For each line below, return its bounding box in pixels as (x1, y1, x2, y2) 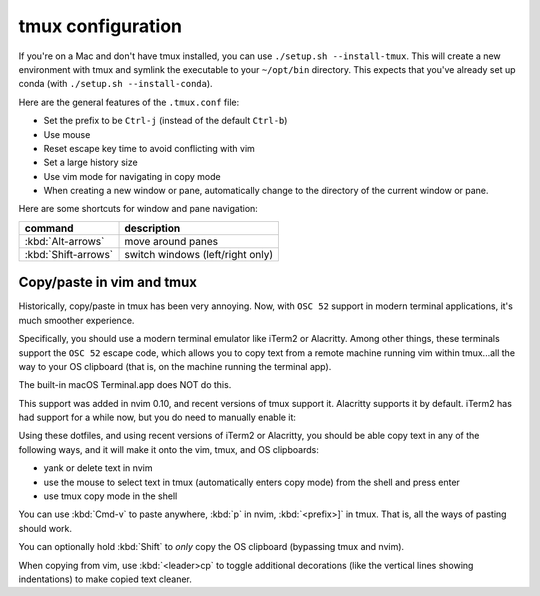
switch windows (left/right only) (124, 247, 274, 261)
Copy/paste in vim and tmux (18, 274, 197, 291)
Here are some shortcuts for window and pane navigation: (18, 203, 259, 215)
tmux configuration (18, 15, 182, 37)
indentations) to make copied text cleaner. (18, 573, 192, 585)
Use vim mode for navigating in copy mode (43, 170, 221, 182)
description (124, 221, 181, 235)
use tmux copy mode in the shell (43, 490, 178, 502)
